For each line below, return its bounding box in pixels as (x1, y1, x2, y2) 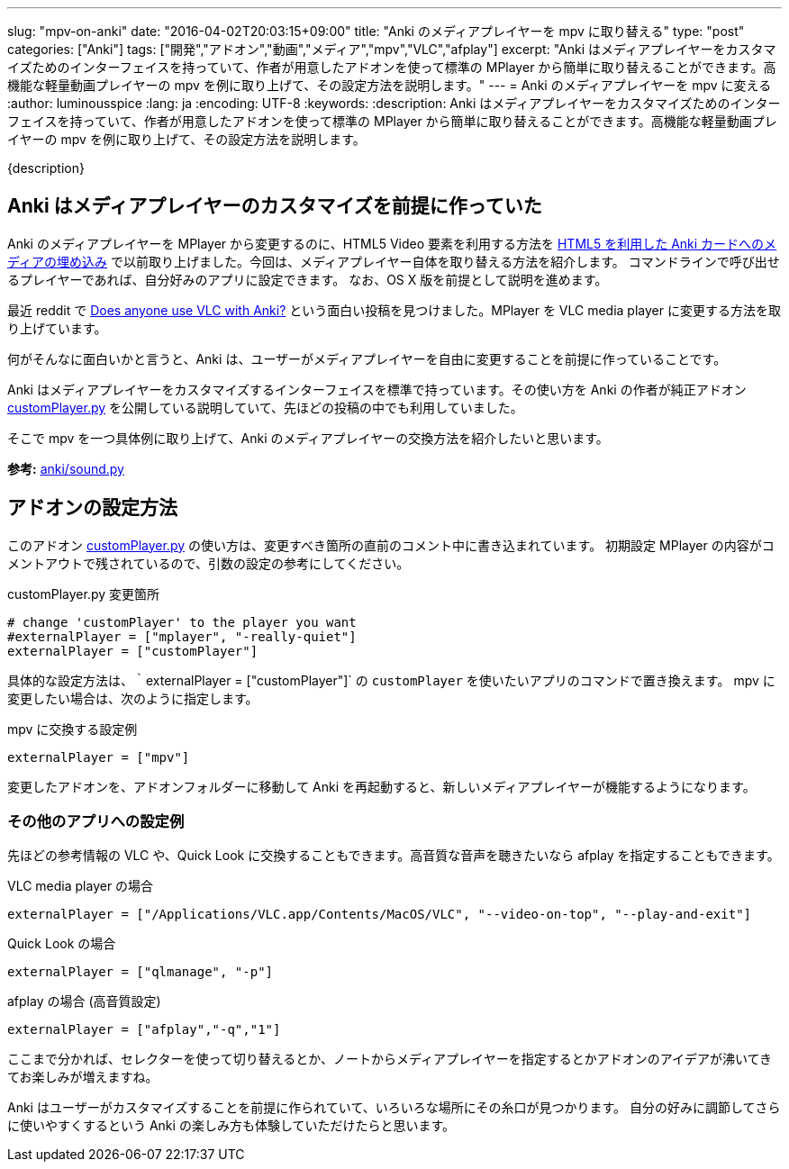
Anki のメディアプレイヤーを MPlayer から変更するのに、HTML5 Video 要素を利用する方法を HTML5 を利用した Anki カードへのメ (7, 235, 777, 251)
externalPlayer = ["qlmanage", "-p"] (7, 965, 274, 980)
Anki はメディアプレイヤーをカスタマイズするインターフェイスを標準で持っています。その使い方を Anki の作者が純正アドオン (7, 381, 747, 397)
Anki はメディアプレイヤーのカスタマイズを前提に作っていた (7, 195, 542, 218)
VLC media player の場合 (7, 878, 154, 894)
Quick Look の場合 (7, 936, 116, 952)
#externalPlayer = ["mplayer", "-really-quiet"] (7, 629, 357, 644)
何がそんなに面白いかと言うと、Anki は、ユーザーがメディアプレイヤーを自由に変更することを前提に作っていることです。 (7, 350, 727, 367)
